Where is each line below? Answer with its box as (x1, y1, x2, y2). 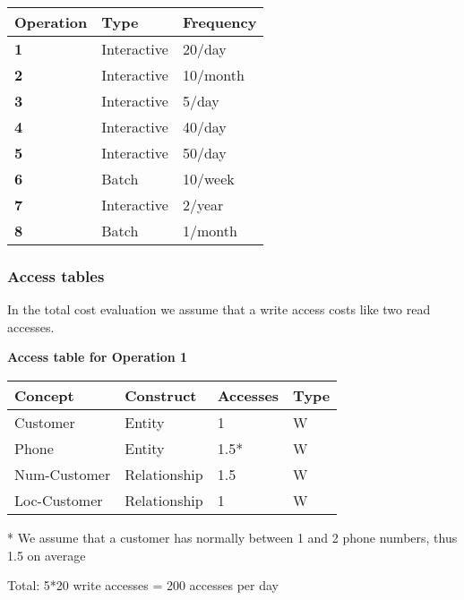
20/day (182, 39, 227, 59)
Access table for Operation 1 (7, 347, 188, 366)
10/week (182, 168, 235, 189)
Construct (125, 385, 197, 406)
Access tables (7, 264, 105, 287)
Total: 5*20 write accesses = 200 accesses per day (7, 576, 279, 595)
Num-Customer (14, 464, 111, 484)
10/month (182, 64, 245, 85)
